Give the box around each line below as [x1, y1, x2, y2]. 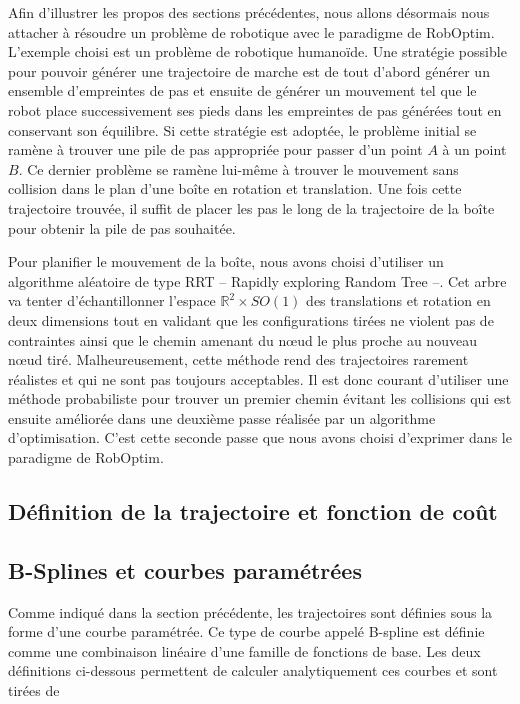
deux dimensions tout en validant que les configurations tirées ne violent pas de [8, 309, 494, 330]
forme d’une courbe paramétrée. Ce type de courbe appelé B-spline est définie [8, 621, 485, 642]
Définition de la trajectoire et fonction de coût [8, 496, 498, 527]
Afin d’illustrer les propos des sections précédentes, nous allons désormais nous [8, 2, 490, 22]
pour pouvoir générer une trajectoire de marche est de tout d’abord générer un [8, 60, 490, 81]
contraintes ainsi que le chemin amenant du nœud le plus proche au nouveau [8, 329, 477, 350]
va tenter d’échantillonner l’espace [8, 290, 216, 311]
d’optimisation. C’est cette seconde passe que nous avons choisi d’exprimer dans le [8, 427, 512, 448]
